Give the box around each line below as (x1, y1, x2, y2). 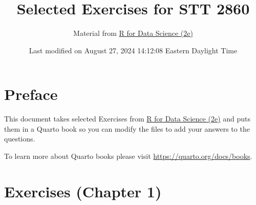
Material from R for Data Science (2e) (73, 28, 193, 38)
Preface (4, 84, 58, 105)
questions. (4, 133, 35, 144)
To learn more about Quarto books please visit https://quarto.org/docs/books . (4, 151, 252, 161)
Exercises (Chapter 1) (4, 180, 162, 201)
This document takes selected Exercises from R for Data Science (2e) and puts (4, 113, 250, 124)
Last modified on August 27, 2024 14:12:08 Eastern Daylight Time (29, 45, 238, 55)
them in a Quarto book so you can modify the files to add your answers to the (4, 123, 250, 134)
